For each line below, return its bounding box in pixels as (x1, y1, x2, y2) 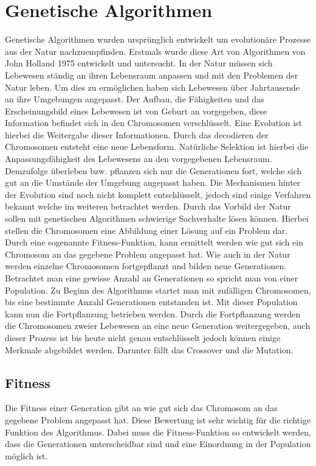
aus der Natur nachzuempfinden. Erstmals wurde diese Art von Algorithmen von (5, 44, 306, 57)
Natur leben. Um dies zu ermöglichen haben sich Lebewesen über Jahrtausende (5, 80, 300, 93)
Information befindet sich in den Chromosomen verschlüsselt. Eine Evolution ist (5, 116, 303, 129)
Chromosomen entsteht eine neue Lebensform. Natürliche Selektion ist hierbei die (5, 140, 309, 153)
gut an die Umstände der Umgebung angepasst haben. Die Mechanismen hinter (5, 176, 301, 189)
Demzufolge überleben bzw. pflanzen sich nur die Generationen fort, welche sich (5, 164, 302, 177)
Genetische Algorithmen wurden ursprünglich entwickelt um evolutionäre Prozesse (5, 33, 311, 46)
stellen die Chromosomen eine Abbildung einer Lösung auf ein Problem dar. (5, 224, 288, 236)
